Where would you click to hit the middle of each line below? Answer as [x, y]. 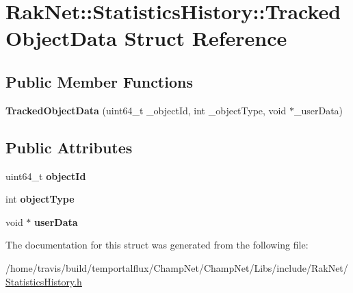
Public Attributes [69, 147]
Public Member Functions [99, 81]
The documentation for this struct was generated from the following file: [157, 245]
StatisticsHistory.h [44, 281]
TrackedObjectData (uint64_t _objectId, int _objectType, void [146, 110]
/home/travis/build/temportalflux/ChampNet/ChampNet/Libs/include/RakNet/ [177, 267]
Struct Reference [206, 38]
